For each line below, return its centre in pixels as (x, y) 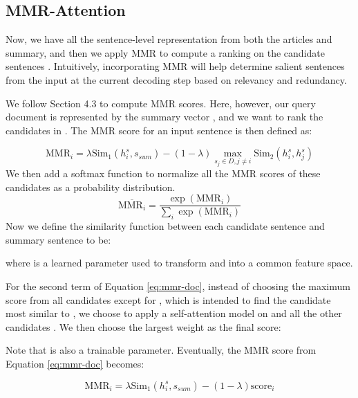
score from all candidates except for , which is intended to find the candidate (168, 299)
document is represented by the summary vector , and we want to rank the (164, 117)
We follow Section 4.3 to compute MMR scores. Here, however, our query (161, 103)
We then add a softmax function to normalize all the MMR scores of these (163, 173)
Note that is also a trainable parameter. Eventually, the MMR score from (161, 350)
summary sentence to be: (58, 239)
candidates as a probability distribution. (91, 187)
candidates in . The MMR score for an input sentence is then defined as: (159, 130)
